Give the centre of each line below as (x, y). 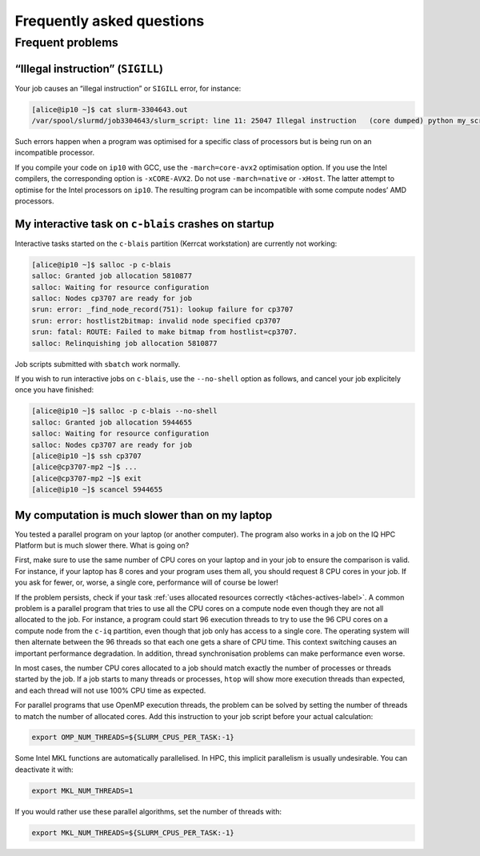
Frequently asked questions (110, 21)
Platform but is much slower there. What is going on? (102, 545)
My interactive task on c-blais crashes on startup (144, 224)
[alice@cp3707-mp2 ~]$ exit (86, 478)
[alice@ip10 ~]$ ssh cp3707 (86, 456)
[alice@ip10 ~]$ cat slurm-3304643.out (110, 109)
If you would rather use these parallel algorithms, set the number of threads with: (148, 811)
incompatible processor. (55, 153)
